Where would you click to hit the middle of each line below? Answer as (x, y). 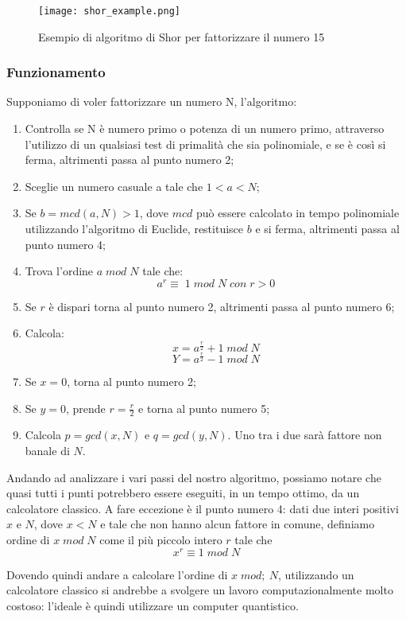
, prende (86, 408)
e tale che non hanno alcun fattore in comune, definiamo (238, 524)
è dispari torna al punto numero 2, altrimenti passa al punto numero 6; (222, 306)
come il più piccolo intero (161, 539)
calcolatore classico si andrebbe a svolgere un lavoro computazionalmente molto (200, 590)
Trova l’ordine (59, 271)
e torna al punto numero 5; (204, 408)
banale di (47, 450)
